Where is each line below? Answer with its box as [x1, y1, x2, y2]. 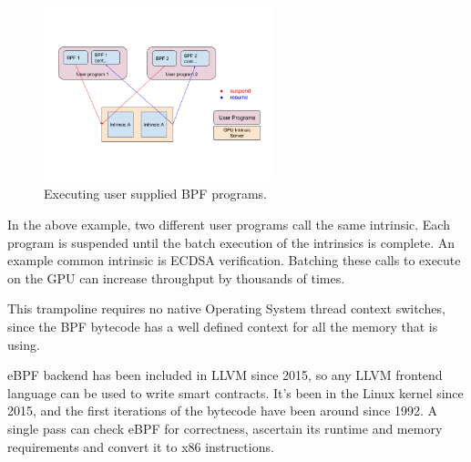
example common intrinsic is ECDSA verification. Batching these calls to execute [7, 251, 461, 270]
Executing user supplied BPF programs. [44, 184, 267, 203]
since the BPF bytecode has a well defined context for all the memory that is [7, 316, 438, 335]
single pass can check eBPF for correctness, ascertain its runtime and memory [7, 418, 443, 437]
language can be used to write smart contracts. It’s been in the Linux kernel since [7, 383, 464, 402]
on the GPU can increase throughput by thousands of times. [7, 268, 345, 287]
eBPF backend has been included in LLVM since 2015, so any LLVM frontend [7, 365, 443, 385]
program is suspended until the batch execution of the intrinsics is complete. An [7, 232, 455, 252]
